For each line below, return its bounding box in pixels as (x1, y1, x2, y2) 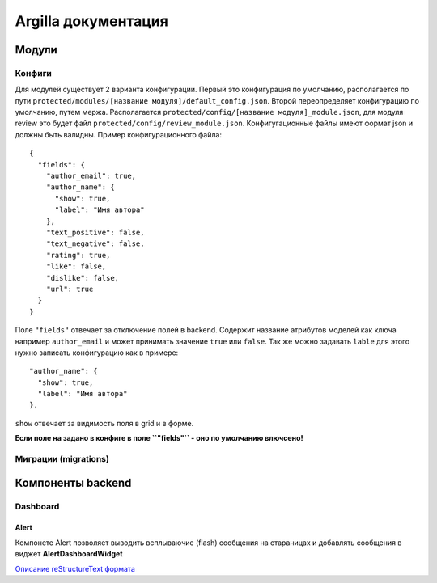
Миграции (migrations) (15, 454, 109, 465)
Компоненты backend (15, 475, 132, 489)
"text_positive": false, (45, 228, 145, 237)
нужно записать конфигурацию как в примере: (15, 348, 179, 357)
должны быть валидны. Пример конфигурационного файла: (15, 129, 223, 139)
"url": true (45, 284, 94, 294)
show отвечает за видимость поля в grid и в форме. (15, 418, 194, 428)
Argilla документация (15, 12, 169, 30)
